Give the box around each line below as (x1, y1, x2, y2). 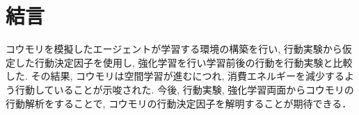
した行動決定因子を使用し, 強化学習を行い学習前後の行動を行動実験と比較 (15, 55, 353, 69)
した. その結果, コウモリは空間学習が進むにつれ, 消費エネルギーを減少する (6, 69, 345, 83)
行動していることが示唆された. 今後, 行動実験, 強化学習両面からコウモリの (15, 82, 354, 96)
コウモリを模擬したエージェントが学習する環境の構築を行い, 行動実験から (6, 42, 342, 56)
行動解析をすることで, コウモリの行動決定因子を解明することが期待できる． (6, 96, 352, 110)
